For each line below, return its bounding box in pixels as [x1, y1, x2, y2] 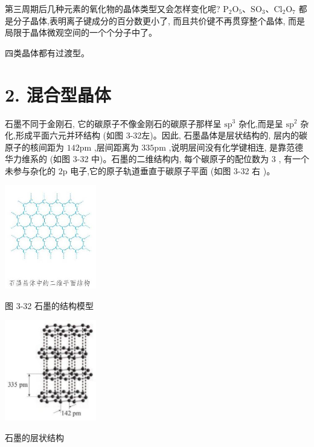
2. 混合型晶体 [5, 82, 111, 106]
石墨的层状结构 [5, 431, 64, 443]
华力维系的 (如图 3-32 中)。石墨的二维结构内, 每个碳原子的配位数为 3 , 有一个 [5, 152, 309, 165]
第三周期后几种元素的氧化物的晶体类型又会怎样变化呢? [5, 2, 220, 15]
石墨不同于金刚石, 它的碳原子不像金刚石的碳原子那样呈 [5, 117, 222, 129]
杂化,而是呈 [238, 117, 283, 129]
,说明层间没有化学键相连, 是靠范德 [168, 140, 303, 153]
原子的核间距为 [5, 140, 64, 153]
